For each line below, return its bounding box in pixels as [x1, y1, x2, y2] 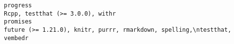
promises [4, 18, 32, 25]
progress [4, 2, 32, 9]
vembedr [4, 34, 29, 42]
